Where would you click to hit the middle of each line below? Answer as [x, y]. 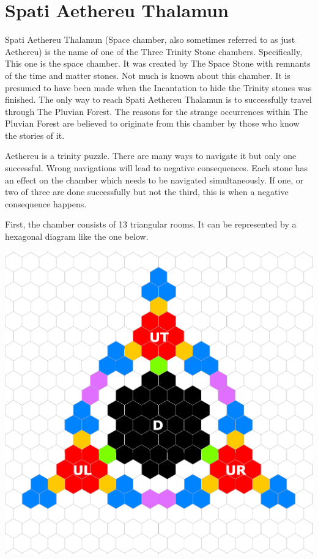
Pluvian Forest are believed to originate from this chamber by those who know [152, 123]
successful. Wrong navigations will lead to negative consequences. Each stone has [157, 168]
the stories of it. [35, 135]
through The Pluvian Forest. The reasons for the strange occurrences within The [157, 111]
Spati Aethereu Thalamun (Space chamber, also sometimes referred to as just [150, 39]
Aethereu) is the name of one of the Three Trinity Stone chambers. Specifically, [154, 51]
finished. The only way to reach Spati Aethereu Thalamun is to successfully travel [158, 99]
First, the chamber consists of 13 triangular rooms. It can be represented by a [151, 224]
